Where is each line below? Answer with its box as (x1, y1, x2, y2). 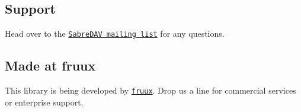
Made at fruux (5, 56, 96, 75)
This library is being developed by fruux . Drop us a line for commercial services (5, 84, 296, 97)
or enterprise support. (5, 95, 84, 108)
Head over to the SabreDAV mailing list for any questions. (5, 27, 225, 40)
